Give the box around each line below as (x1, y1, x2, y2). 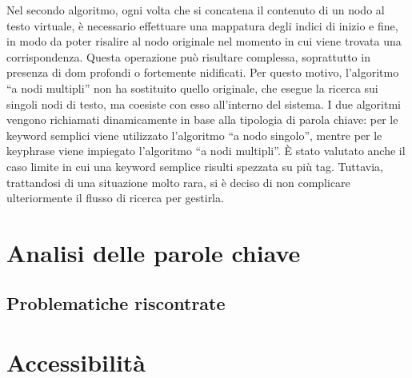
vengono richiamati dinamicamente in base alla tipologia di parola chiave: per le (6, 111, 398, 128)
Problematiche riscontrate (6, 291, 226, 316)
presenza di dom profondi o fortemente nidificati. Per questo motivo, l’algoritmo (6, 64, 399, 81)
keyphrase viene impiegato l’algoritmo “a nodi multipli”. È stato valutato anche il (6, 142, 406, 159)
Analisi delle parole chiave (6, 236, 301, 269)
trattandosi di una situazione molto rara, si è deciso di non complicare (6, 173, 350, 190)
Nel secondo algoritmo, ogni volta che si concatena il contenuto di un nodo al (6, 2, 385, 18)
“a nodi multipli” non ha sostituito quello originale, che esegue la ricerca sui (6, 79, 378, 96)
